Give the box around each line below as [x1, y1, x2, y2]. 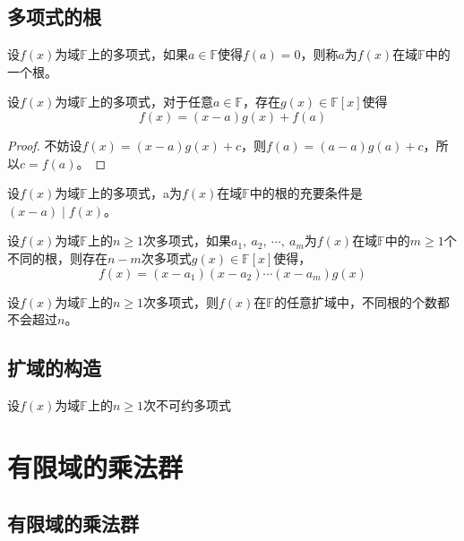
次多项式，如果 [142, 231, 231, 250]
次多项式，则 [142, 292, 219, 311]
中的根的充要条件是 [249, 184, 363, 202]
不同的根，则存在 [7, 248, 107, 267]
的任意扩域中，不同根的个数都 [273, 292, 450, 311]
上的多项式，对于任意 [87, 92, 213, 111]
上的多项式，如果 [87, 45, 188, 64]
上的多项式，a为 [87, 184, 182, 202]
